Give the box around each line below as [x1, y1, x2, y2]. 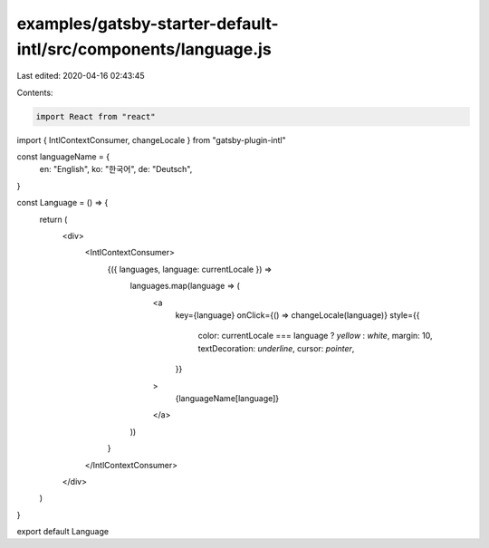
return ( [39, 214, 68, 225]
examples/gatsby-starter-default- [16, 14, 280, 34]
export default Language [16, 526, 109, 537]
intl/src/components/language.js [16, 39, 272, 59]
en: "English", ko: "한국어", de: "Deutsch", [39, 164, 193, 175]
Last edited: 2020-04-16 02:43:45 [16, 71, 145, 82]
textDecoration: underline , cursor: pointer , [197, 342, 355, 353]
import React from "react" [35, 111, 156, 121]
